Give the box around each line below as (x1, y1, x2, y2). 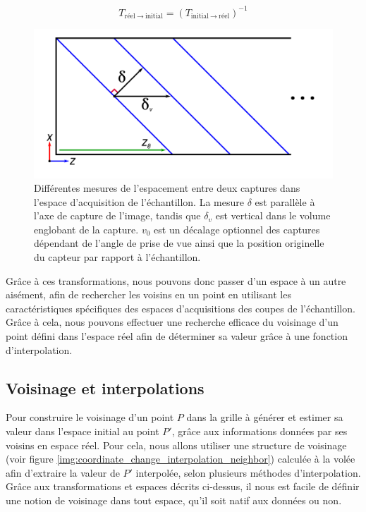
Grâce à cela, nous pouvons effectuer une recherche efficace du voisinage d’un (6, 315, 338, 329)
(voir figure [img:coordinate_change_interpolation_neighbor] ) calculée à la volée (6, 451, 355, 466)
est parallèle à (255, 194, 315, 209)
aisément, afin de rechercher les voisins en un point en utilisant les (6, 287, 291, 302)
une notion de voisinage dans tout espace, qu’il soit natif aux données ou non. (6, 492, 342, 507)
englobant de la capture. (34, 221, 139, 236)
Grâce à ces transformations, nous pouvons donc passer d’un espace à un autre (6, 273, 346, 288)
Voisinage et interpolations (6, 377, 205, 398)
